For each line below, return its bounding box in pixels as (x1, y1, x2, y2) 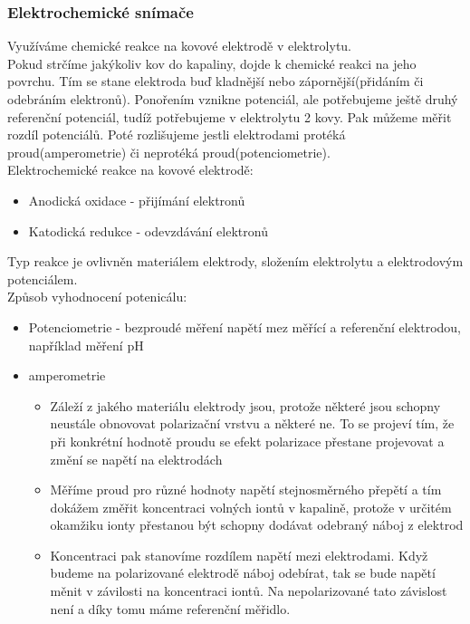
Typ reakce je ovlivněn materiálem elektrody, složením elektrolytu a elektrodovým (7, 252, 464, 271)
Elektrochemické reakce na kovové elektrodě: (7, 160, 254, 179)
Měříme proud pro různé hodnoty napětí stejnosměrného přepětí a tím (50, 480, 442, 499)
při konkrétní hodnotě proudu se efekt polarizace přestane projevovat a (50, 431, 445, 450)
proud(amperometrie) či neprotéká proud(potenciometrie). (7, 142, 331, 161)
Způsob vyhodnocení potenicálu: (7, 287, 187, 306)
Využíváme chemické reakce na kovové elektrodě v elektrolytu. (7, 36, 352, 55)
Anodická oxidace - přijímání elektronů (28, 190, 245, 209)
